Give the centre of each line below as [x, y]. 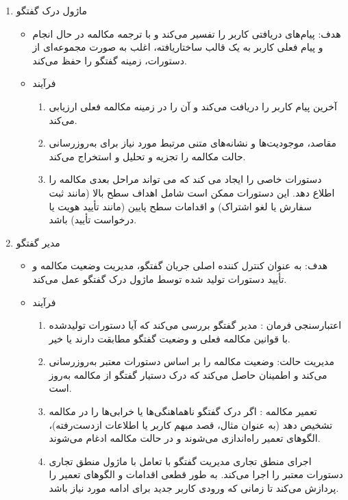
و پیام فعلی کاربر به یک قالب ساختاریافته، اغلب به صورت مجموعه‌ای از [178, 47]
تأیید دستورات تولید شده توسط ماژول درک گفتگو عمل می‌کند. [160, 278]
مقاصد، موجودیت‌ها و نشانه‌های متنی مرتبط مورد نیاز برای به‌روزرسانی [193, 143]
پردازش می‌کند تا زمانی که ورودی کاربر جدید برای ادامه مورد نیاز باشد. [194, 488]
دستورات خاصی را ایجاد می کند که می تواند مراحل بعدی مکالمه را [185, 179]
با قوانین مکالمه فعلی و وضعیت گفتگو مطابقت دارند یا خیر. [170, 338]
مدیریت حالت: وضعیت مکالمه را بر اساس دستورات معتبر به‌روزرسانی [191, 361]
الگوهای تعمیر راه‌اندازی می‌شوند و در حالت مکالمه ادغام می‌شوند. [185, 438]
